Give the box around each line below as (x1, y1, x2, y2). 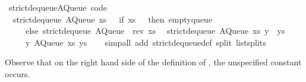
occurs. (5, 67, 30, 80)
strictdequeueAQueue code (8, 1, 108, 13)
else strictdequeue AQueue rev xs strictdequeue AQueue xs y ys (25, 24, 285, 37)
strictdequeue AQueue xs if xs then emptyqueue (12, 12, 213, 25)
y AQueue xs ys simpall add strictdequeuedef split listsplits (25, 36, 266, 48)
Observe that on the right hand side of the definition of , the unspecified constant (5, 56, 302, 68)
